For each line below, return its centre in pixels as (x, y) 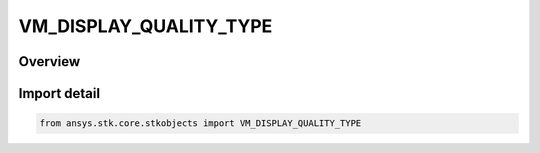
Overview (49, 61)
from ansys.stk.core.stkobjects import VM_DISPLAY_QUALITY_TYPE (200, 123)
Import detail (59, 93)
